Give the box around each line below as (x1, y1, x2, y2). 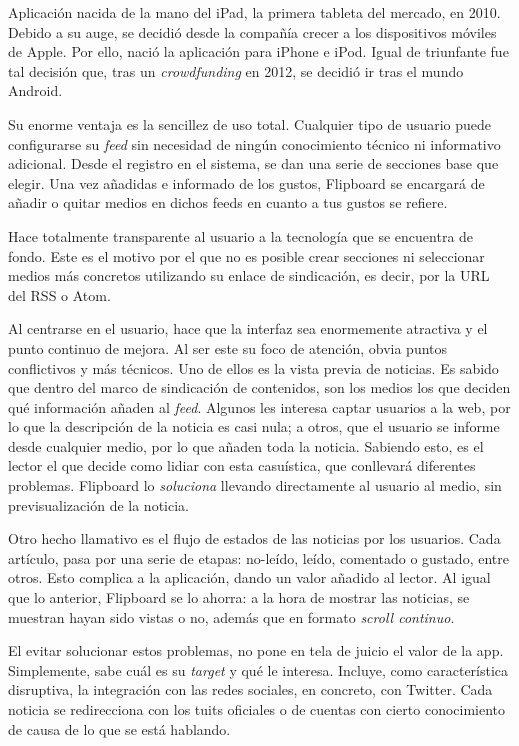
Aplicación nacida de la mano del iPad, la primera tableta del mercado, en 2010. (8, 2, 501, 22)
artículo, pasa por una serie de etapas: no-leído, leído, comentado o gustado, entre (8, 547, 509, 568)
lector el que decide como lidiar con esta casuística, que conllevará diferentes (8, 455, 476, 476)
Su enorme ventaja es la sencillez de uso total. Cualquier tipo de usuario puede (8, 113, 492, 134)
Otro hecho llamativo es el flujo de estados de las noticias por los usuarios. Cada (8, 528, 501, 549)
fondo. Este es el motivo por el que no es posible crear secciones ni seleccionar (8, 245, 485, 266)
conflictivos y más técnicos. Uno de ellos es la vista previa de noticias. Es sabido (8, 357, 499, 378)
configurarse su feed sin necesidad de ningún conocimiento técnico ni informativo (8, 133, 501, 154)
